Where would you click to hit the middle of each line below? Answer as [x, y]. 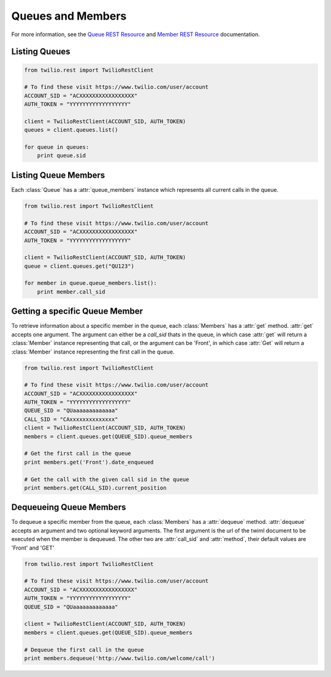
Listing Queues [41, 52]
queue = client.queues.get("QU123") [79, 266]
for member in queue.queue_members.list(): [91, 283]
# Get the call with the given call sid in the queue [107, 479]
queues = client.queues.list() [71, 130]
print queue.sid [61, 156]
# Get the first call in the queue [78, 454]
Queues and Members [69, 16]
